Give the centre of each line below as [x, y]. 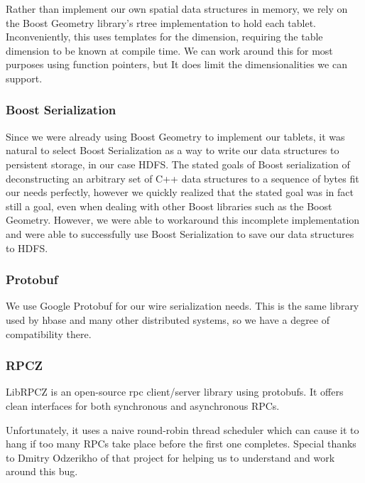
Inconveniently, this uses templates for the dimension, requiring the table [164, 37]
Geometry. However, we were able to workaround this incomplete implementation [183, 220]
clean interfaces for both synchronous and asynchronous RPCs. [143, 405]
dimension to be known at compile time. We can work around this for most [169, 50]
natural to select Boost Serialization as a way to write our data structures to [173, 150]
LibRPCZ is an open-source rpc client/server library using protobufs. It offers [175, 392]
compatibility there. [49, 333]
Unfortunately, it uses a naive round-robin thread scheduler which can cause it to [182, 429]
